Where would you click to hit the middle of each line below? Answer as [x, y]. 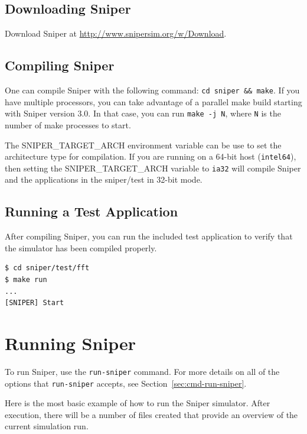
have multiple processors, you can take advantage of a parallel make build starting [153, 101]
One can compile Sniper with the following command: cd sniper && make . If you [152, 90]
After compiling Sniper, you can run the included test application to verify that [149, 236]
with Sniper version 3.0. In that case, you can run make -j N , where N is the [143, 113]
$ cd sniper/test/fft [47, 268]
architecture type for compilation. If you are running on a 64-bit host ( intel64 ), [151, 156]
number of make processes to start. [68, 124]
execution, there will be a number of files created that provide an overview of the [151, 414]
